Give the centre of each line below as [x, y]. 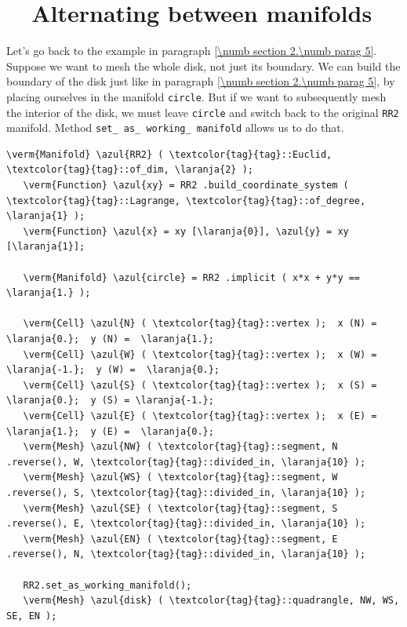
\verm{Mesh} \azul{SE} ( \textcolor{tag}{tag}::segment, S [180, 508]
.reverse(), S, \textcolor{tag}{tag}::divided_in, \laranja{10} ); [186, 492]
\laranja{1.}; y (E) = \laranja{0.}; [110, 431]
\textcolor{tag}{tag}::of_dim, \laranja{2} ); [130, 170]
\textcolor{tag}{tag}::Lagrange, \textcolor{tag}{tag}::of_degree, [186, 200]
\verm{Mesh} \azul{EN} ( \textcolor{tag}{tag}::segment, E [180, 539]
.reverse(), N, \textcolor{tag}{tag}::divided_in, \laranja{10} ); [186, 554]
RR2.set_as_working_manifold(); [107, 585]
